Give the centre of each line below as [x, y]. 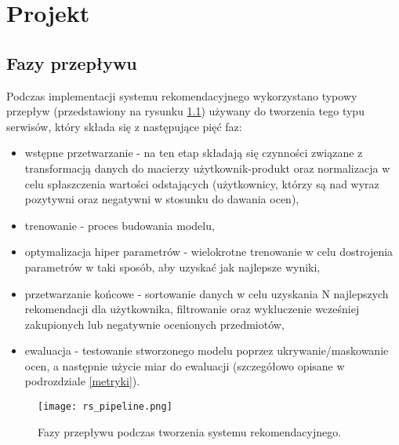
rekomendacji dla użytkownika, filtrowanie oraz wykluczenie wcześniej [192, 309]
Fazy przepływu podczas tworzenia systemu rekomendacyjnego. [190, 431]
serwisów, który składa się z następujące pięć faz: [124, 126]
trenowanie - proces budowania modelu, [120, 225]
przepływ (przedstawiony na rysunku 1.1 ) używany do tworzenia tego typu [185, 111]
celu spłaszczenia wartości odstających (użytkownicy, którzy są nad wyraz [202, 183]
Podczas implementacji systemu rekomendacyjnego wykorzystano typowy [182, 95]
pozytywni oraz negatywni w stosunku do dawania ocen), [162, 199]
